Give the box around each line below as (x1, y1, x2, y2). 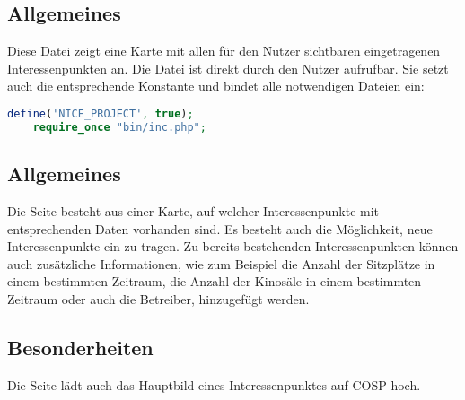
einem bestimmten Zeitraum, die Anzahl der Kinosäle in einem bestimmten (7, 272, 422, 291)
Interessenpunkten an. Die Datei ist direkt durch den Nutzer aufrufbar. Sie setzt (7, 58, 449, 77)
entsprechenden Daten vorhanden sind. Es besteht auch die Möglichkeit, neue (7, 219, 433, 238)
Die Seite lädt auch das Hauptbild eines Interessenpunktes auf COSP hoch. (7, 375, 421, 394)
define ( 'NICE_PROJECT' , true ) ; (7, 107, 194, 120)
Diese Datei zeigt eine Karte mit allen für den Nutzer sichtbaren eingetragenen (7, 41, 441, 60)
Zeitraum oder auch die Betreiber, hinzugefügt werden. (7, 289, 310, 308)
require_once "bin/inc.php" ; (32, 120, 206, 134)
